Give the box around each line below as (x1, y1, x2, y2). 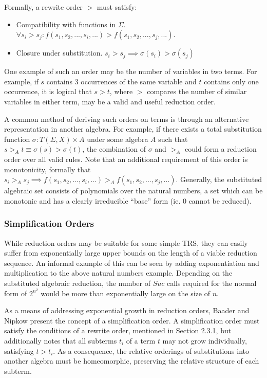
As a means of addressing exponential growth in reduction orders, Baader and (4, 305, 250, 316)
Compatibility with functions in (16, 19, 116, 29)
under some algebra (87, 133, 148, 144)
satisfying (4, 345, 34, 356)
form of (4, 287, 27, 298)
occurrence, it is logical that (4, 86, 92, 97)
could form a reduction (185, 143, 257, 154)
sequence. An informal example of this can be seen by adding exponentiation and (4, 257, 259, 268)
